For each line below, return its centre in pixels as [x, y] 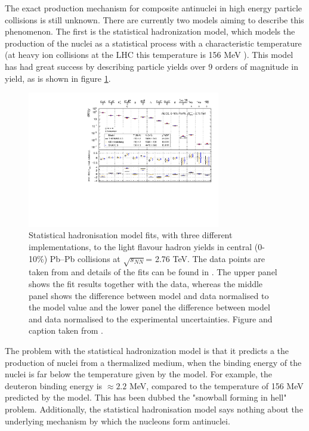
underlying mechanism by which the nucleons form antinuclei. [118, 421]
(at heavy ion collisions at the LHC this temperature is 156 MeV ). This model [149, 55]
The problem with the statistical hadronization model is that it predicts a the [147, 350]
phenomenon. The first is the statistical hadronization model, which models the [150, 31]
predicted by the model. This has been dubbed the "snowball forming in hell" [146, 397]
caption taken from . [66, 330]
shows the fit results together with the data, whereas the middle [146, 284]
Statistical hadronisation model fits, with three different [131, 235]
